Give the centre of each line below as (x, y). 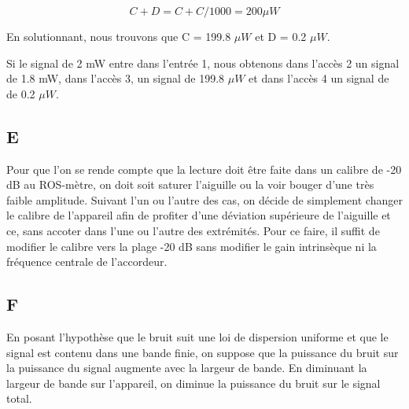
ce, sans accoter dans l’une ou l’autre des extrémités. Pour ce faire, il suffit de (193, 230)
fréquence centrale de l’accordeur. (87, 262)
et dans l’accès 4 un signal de (319, 78)
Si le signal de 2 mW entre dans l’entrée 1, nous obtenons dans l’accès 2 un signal (203, 63)
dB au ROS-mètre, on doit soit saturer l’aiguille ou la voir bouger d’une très (190, 184)
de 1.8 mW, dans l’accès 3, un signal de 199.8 (116, 78)
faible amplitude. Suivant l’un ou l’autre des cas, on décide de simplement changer (204, 199)
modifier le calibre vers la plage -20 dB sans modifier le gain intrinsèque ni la (192, 246)
